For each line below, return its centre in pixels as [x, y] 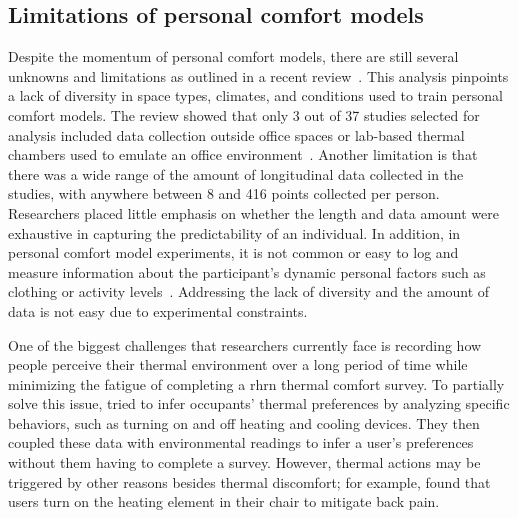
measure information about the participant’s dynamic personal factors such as [247, 271]
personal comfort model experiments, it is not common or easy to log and [233, 252]
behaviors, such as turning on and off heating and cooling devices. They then [244, 422]
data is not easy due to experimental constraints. [158, 310]
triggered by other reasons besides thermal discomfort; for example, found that [249, 481]
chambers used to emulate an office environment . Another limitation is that [243, 154]
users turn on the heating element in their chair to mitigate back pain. [224, 501]
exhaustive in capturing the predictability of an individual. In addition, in [234, 232]
